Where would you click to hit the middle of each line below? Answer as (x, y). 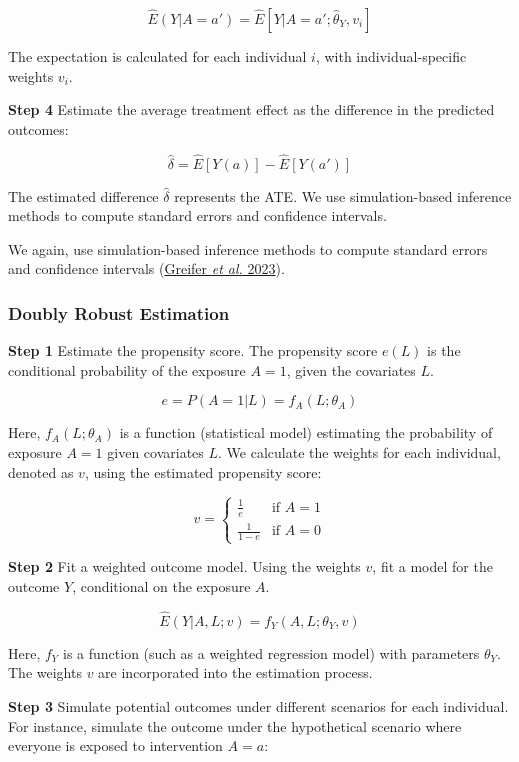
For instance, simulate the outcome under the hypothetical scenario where (235, 725)
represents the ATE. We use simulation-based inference (343, 195)
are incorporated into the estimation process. (235, 672)
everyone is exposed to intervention (115, 745)
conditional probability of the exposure (127, 369)
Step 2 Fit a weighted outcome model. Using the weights (184, 566)
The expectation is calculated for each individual (157, 56)
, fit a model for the (432, 566)
